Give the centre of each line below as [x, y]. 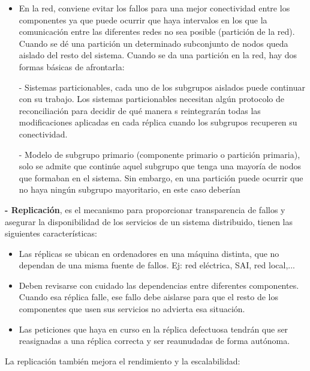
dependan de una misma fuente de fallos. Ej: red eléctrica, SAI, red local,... [157, 265]
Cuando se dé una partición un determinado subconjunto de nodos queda [154, 43]
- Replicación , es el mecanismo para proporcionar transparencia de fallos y [145, 209]
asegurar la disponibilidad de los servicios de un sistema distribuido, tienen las [149, 221]
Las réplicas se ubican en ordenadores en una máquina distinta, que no [149, 253]
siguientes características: [51, 233]
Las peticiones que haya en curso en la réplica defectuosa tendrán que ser [154, 329]
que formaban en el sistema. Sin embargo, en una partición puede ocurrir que [161, 177]
